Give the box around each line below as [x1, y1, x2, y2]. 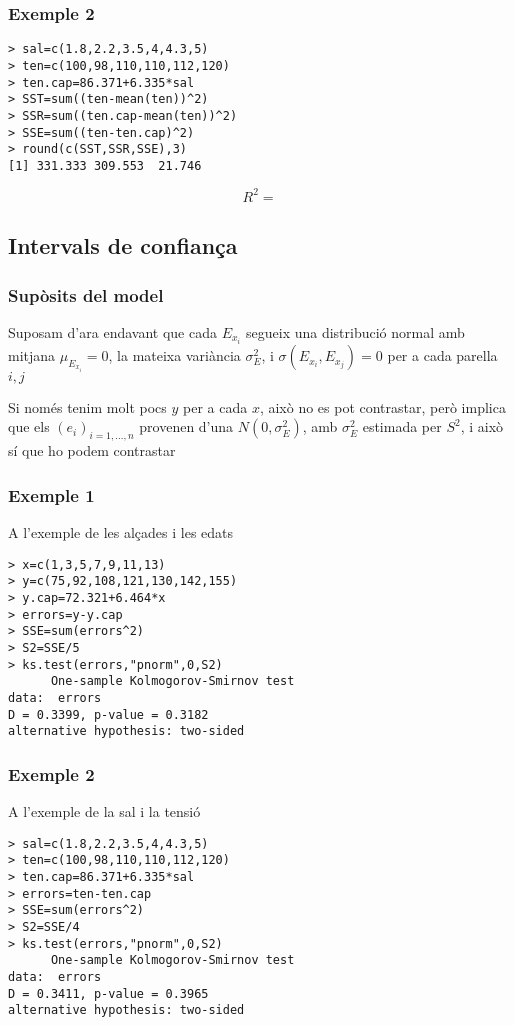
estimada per [362, 416, 442, 437]
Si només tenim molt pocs [8, 396, 167, 417]
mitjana [8, 345, 56, 366]
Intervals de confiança [8, 230, 238, 261]
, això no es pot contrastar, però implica [259, 396, 506, 417]
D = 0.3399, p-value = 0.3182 [8, 707, 209, 722]
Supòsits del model [8, 282, 164, 307]
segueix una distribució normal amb [246, 321, 465, 342]
